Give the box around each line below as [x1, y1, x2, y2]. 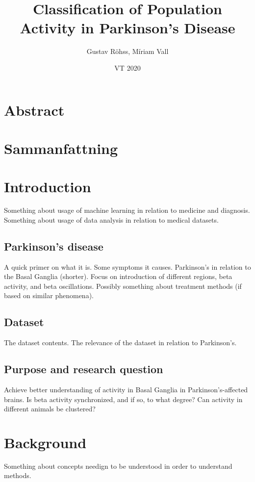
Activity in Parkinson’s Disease [20, 18, 235, 38]
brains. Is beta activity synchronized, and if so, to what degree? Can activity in [4, 394, 243, 404]
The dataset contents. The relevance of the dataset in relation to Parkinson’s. [4, 337, 237, 348]
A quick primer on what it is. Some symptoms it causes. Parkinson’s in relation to [4, 261, 251, 272]
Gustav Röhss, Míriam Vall [86, 46, 169, 56]
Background [4, 432, 87, 452]
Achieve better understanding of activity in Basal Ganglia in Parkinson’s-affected [4, 384, 248, 394]
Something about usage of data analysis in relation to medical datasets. [4, 214, 219, 225]
